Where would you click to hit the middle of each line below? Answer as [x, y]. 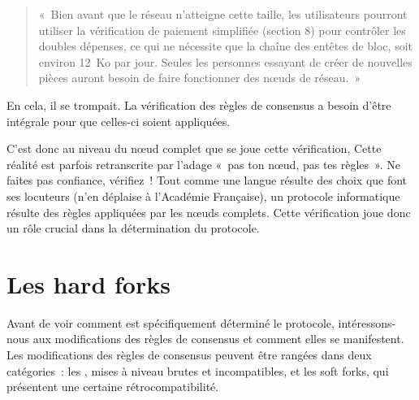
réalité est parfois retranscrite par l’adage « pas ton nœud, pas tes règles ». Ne [203, 164]
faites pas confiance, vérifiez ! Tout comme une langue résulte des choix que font [207, 180]
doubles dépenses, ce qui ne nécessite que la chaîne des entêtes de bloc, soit [225, 46]
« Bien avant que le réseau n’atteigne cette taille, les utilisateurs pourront [223, 14]
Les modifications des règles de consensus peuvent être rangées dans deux [189, 355]
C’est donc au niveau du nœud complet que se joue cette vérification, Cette [194, 148]
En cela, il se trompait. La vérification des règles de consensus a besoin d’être [199, 104]
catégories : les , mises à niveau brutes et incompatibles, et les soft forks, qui [198, 370]
